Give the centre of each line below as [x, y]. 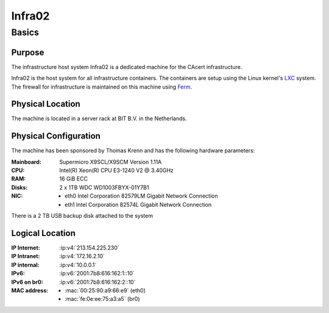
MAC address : [30, 290]
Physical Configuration [56, 136]
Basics [25, 32]
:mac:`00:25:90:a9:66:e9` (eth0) [105, 290]
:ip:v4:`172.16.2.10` [82, 256]
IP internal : [25, 265]
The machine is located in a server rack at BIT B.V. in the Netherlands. [99, 118]
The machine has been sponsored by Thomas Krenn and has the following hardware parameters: [133, 151]
